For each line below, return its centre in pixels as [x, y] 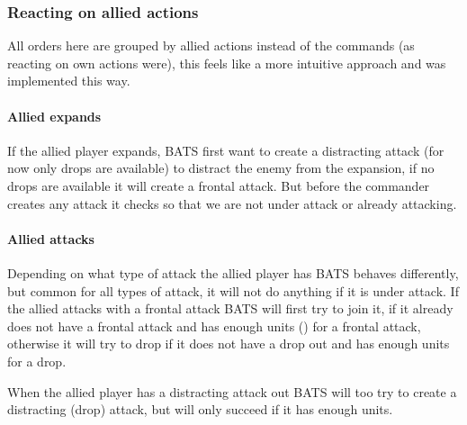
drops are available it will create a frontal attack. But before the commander [219, 185]
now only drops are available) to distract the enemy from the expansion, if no [221, 168]
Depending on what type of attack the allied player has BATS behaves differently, [233, 272]
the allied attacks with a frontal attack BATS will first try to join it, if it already [230, 308]
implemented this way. [69, 81]
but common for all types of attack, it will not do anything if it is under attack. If [233, 290]
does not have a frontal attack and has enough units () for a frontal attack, [214, 326]
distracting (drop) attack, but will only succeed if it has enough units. [200, 409]
